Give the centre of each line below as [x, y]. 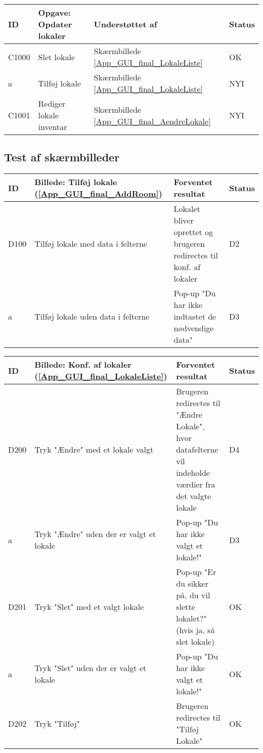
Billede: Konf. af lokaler [83, 365]
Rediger [52, 103]
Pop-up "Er [196, 572]
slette [186, 607]
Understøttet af [125, 24]
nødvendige [194, 328]
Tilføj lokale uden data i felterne [92, 317]
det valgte [194, 496]
